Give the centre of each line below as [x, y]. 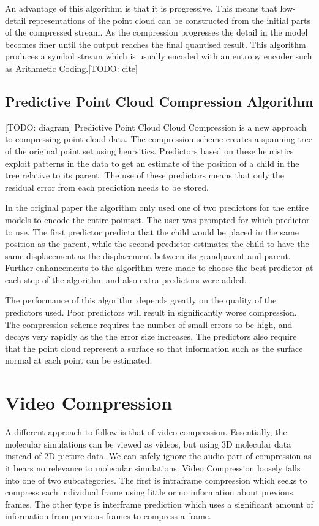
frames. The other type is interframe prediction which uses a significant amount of [159, 504]
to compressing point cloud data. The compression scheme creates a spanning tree [159, 139]
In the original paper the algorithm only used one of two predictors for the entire [157, 208]
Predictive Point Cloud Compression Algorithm [159, 101]
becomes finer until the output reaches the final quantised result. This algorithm [156, 44]
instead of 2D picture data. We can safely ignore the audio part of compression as [158, 456]
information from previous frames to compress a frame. [108, 516]
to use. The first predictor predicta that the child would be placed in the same [152, 231]
